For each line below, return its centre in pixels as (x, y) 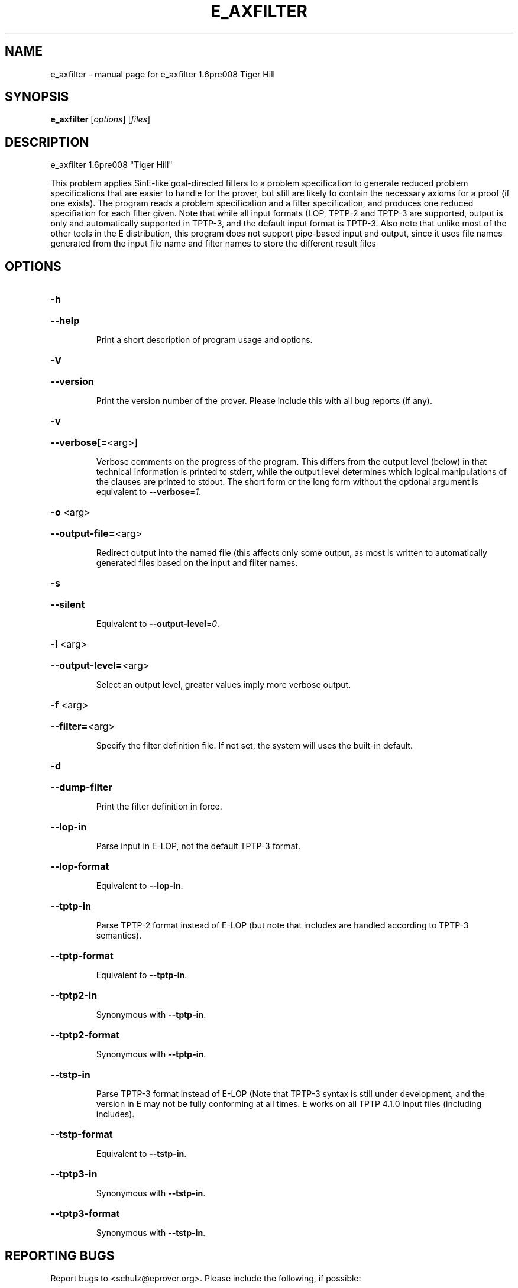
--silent (68, 605)
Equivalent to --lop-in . (140, 886)
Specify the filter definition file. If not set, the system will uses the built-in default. (254, 746)
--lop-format (80, 867)
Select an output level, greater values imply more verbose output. (224, 685)
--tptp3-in (74, 1174)
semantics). (119, 936)
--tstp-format (82, 1135)
